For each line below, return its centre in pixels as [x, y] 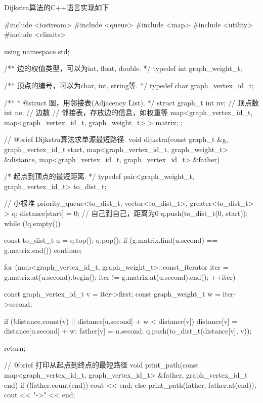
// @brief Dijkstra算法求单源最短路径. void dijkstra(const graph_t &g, [116, 139]
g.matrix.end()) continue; [43, 250]
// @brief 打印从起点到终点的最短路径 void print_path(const [101, 365]
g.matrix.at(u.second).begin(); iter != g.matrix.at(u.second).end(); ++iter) [120, 277]
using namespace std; [37, 51]
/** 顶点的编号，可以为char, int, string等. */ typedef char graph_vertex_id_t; [129, 85]
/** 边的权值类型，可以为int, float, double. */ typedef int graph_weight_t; [123, 68]
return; [15, 347]
